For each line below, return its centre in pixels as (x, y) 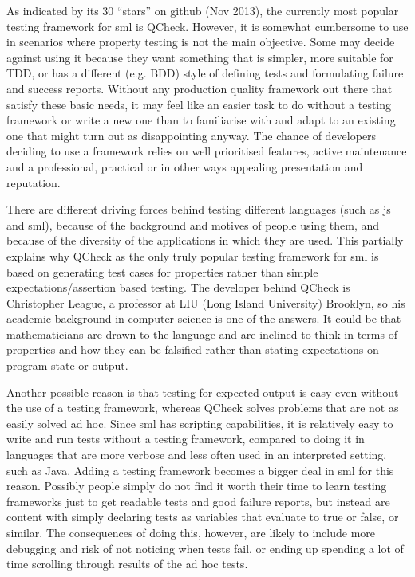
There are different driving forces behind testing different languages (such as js (199, 209)
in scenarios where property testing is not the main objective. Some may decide (201, 42)
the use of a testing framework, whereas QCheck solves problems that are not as (203, 408)
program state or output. (67, 365)
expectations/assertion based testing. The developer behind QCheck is (178, 287)
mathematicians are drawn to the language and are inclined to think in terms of (202, 334)
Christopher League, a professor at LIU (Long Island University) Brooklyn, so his (206, 302)
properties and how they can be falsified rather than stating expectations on (193, 349)
